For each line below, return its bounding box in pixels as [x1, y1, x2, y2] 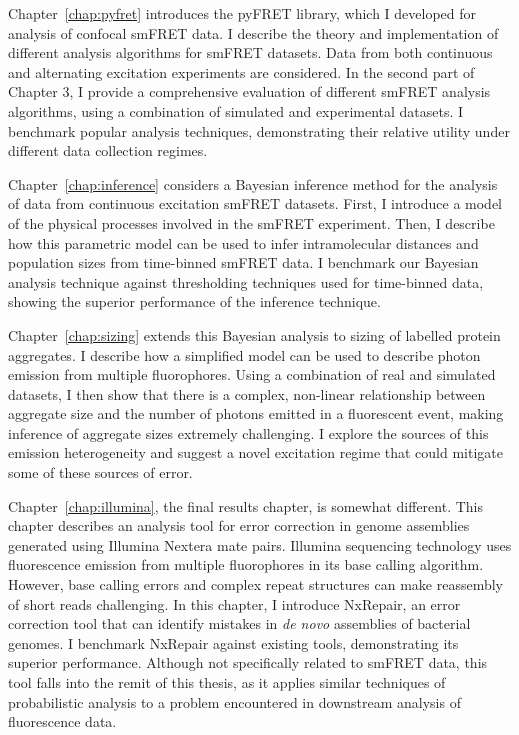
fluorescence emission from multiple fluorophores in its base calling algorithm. [8, 554, 484, 575]
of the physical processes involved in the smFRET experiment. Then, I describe [8, 212, 495, 233]
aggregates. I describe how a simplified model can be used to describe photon [8, 344, 481, 365]
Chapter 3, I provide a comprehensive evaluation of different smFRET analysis [8, 81, 491, 102]
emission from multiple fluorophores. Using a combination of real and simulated [8, 364, 496, 385]
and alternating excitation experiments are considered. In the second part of [8, 61, 475, 82]
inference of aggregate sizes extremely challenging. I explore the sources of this [8, 422, 489, 443]
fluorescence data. [8, 711, 117, 732]
